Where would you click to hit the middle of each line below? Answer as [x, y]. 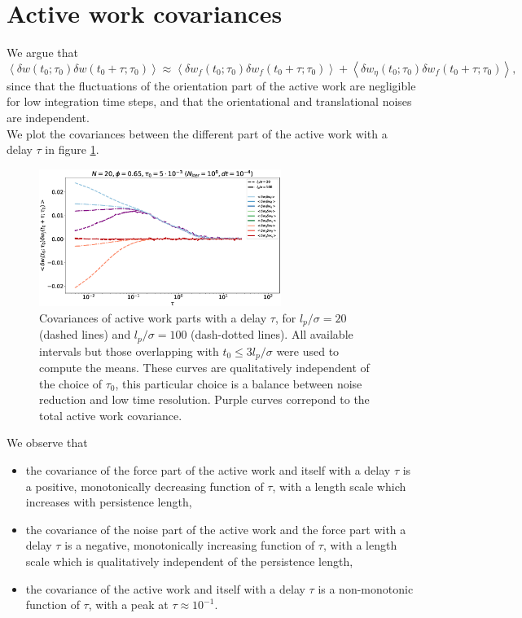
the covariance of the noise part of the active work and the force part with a [216, 529]
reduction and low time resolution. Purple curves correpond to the [204, 399]
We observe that [47, 443]
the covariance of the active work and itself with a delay [165, 588]
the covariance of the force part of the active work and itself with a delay [208, 470]
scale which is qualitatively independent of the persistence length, [189, 561]
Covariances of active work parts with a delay [153, 317]
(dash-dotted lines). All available [272, 334]
